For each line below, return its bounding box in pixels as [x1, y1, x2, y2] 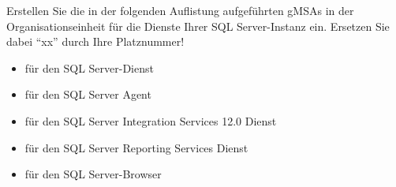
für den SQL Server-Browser [24, 166, 162, 182]
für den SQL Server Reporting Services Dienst [24, 139, 248, 155]
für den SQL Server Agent [24, 86, 151, 103]
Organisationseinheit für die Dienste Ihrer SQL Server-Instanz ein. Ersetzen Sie [6, 17, 390, 34]
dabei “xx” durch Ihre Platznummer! [6, 33, 185, 50]
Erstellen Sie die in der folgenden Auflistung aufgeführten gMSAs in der [6, 2, 354, 18]
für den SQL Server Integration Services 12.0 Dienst [24, 112, 277, 129]
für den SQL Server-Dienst [24, 59, 154, 76]
